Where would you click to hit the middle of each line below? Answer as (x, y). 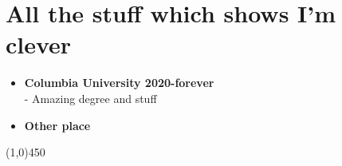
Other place (57, 125)
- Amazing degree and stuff (90, 98)
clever (39, 44)
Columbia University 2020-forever (119, 83)
